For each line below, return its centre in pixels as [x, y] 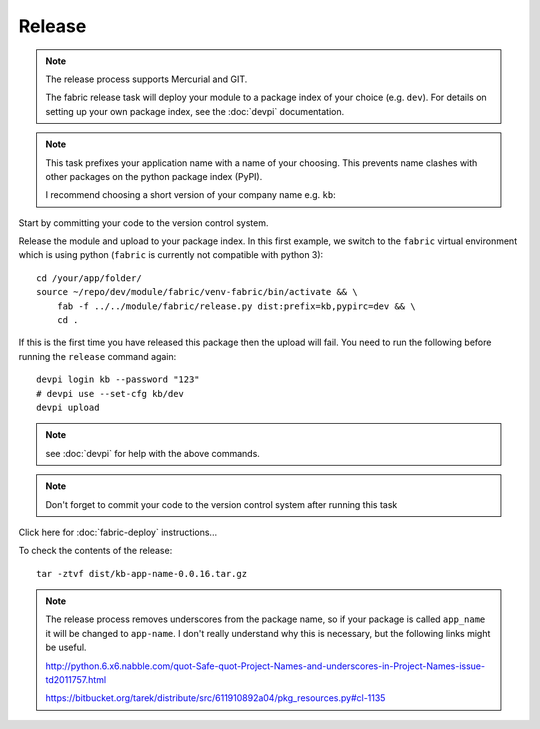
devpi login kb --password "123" [118, 379]
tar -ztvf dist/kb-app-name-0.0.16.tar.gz [142, 573]
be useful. [66, 647]
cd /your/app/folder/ [89, 278]
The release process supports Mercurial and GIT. [146, 79]
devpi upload [68, 407]
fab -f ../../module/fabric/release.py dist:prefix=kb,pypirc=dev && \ [236, 306]
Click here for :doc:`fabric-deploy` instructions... [118, 532]
